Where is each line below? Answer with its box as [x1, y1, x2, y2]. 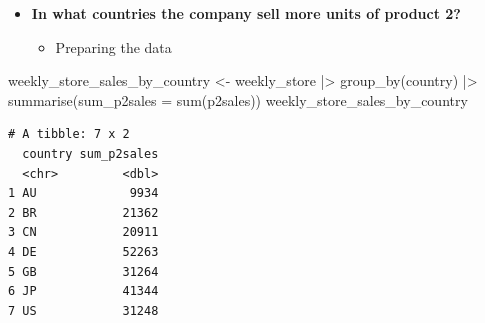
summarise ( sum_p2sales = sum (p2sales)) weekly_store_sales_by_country [8, 89, 468, 110]
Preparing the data [55, 36, 172, 57]
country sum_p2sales [22, 146, 159, 161]
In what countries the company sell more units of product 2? [31, 3, 461, 23]
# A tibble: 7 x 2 [8, 127, 130, 142]
